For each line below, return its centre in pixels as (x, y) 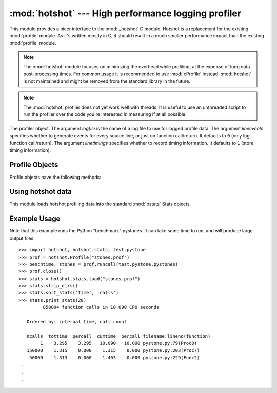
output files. (22, 238)
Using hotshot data (41, 192)
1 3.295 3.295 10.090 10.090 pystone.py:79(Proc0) (119, 343)
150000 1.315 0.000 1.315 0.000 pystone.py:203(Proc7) (113, 350)
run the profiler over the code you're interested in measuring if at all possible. (105, 114)
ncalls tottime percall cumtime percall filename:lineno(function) (118, 336)
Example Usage (35, 219)
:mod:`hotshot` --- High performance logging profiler (125, 13)
